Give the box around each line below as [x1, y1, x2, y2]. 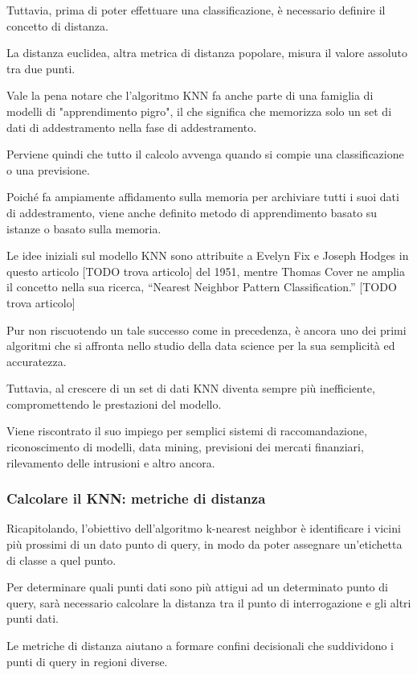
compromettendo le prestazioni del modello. [6, 395, 222, 412]
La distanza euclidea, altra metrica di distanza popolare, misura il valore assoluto [6, 44, 407, 61]
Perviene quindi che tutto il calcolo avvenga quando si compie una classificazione [6, 146, 404, 163]
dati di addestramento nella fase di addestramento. [6, 118, 257, 135]
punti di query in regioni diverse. [6, 652, 168, 669]
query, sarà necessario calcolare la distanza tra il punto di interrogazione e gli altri [6, 594, 411, 611]
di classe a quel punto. [6, 551, 117, 568]
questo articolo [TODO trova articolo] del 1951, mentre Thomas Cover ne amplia [6, 262, 405, 279]
